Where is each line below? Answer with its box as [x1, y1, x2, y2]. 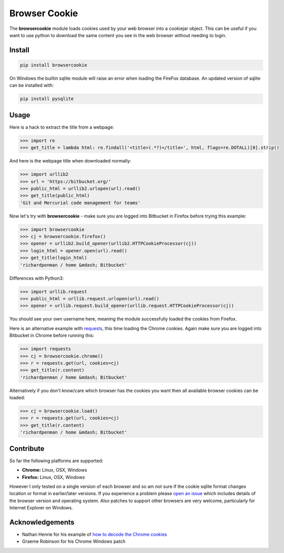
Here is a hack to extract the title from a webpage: [9, 124, 114, 130]
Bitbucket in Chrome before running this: [9, 333, 94, 339]
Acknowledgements [9, 518, 75, 527]
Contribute [9, 444, 45, 453]
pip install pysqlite [20, 96, 74, 102]
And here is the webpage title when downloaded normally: [9, 158, 131, 164]
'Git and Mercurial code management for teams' [20, 200, 140, 206]
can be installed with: [9, 82, 54, 88]
